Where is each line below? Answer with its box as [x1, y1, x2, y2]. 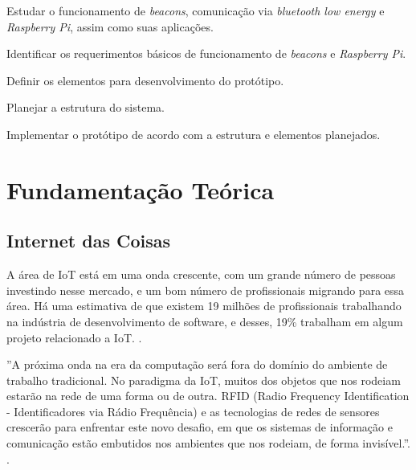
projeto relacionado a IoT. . [6, 329, 142, 345]
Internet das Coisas [6, 228, 170, 253]
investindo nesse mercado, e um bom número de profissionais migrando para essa [6, 281, 405, 298]
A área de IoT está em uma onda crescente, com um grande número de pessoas [6, 266, 396, 283]
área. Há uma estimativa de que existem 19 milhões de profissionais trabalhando [6, 297, 402, 314]
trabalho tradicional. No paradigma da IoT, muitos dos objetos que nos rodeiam [6, 371, 401, 388]
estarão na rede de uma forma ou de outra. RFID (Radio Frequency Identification [6, 387, 410, 404]
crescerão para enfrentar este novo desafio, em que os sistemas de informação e [6, 419, 393, 435]
